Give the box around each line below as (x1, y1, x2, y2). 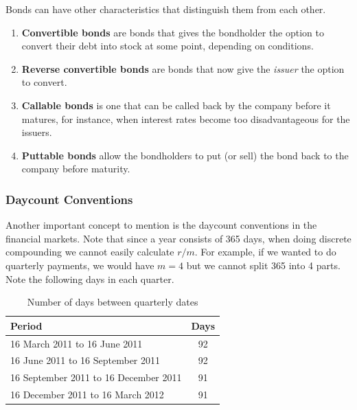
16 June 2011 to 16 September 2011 (10, 353, 160, 367)
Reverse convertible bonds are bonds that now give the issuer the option (21, 61, 345, 76)
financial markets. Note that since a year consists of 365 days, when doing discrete (5, 231, 352, 245)
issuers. (21, 125, 52, 139)
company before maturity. (21, 161, 130, 176)
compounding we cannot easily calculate (5, 244, 174, 259)
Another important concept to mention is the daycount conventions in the (5, 218, 317, 232)
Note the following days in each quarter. (5, 271, 174, 286)
